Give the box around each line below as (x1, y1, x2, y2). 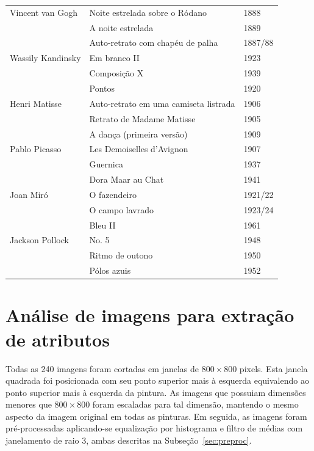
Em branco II (89, 51, 140, 64)
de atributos (5, 326, 110, 351)
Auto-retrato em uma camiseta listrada (89, 97, 235, 109)
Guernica (89, 158, 123, 170)
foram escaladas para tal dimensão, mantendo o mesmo (92, 398, 299, 411)
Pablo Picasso (10, 142, 62, 155)
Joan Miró (10, 188, 48, 200)
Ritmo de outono (89, 249, 153, 262)
